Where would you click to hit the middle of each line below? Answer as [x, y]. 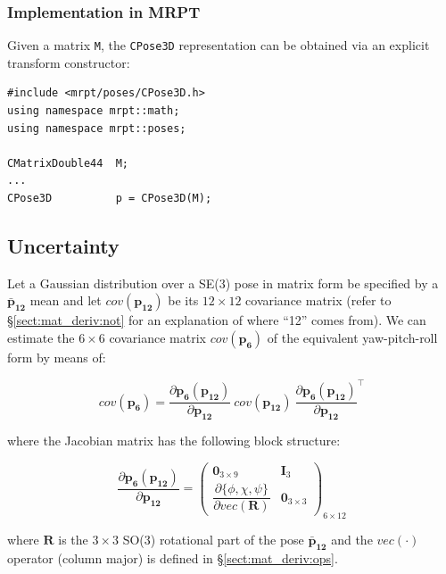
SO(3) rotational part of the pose [213, 539]
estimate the [41, 338]
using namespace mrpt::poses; [97, 128]
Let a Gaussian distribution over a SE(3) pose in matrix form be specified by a [223, 283]
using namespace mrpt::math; [94, 111]
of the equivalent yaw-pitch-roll [352, 338]
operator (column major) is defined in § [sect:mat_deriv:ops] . [173, 557]
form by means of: [57, 358]
